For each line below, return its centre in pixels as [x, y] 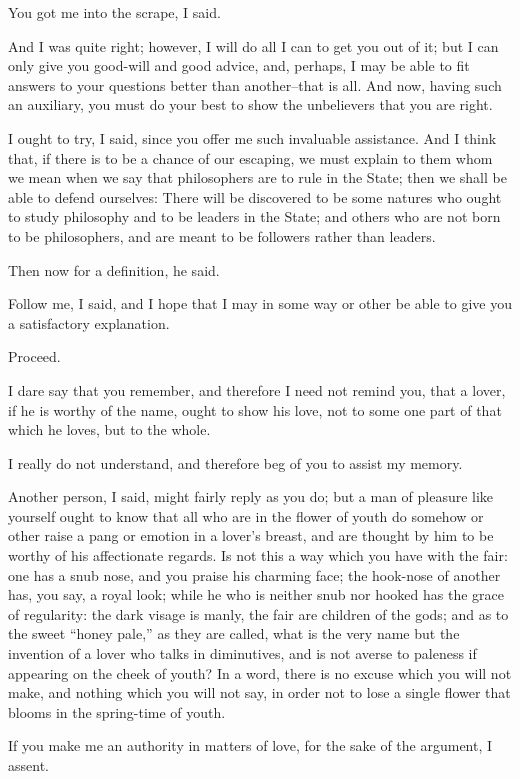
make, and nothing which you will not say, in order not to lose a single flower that [259, 692]
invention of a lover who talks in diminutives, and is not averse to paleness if [242, 653]
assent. [28, 765]
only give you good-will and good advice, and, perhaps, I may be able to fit [239, 65]
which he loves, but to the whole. [109, 429]
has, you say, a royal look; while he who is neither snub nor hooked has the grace [256, 594]
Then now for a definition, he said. [114, 269]
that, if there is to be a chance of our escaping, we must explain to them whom [250, 157]
